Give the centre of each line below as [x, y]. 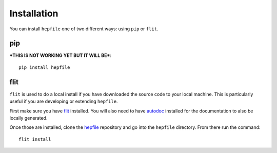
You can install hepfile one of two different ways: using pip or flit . [84, 29]
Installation [34, 13]
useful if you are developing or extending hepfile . [64, 101]
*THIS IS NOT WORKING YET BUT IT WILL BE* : [60, 55]
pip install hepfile [44, 67]
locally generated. [28, 118]
